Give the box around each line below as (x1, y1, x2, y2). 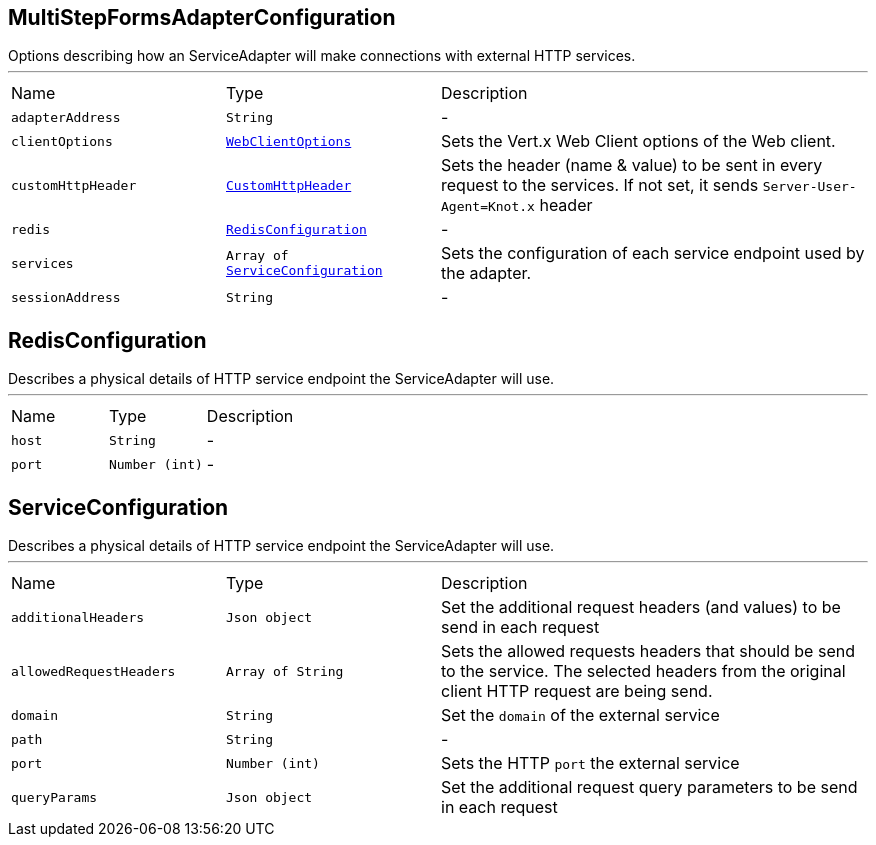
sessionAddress (11, 289, 121, 305)
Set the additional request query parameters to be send (441, 777, 858, 798)
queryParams (11, 789, 98, 805)
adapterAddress (11, 109, 121, 125)
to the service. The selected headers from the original (441, 661, 846, 682)
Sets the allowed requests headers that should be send (441, 641, 855, 662)
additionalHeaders (11, 609, 145, 625)
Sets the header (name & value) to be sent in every (441, 155, 823, 176)
